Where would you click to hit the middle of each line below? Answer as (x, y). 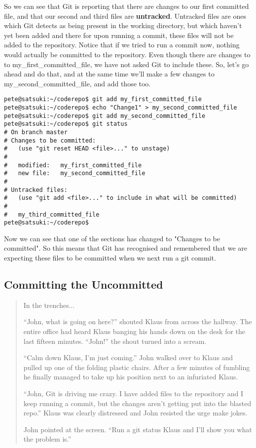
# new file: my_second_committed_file (75, 173)
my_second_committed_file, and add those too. (77, 83)
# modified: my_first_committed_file (73, 165)
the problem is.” (47, 439)
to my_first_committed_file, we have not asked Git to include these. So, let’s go (127, 64)
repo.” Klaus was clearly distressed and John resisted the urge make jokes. (135, 413)
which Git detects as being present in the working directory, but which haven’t (123, 25)
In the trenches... (49, 305)
